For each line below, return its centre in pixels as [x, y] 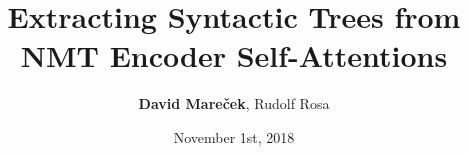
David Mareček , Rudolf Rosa [234, 103]
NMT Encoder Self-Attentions [234, 55]
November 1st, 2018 [234, 136]
